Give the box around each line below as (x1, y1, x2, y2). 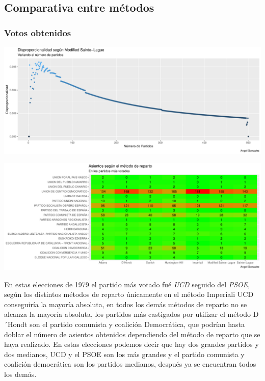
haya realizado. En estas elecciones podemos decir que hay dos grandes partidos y (4, 339, 259, 349)
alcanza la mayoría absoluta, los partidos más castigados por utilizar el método (4, 309, 251, 319)
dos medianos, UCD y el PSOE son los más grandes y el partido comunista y (4, 348, 245, 359)
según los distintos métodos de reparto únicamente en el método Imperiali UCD (4, 289, 254, 300)
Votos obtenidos (4, 26, 71, 39)
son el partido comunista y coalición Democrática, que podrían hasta (30, 318, 245, 329)
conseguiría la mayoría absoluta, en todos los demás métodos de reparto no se (4, 298, 247, 309)
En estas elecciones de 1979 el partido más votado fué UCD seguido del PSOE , (4, 279, 250, 289)
